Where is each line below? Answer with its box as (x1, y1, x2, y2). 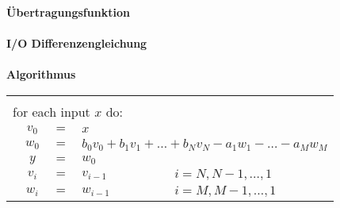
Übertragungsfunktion (6, 4, 130, 20)
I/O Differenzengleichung (6, 35, 147, 52)
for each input (13, 102, 90, 121)
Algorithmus (6, 66, 76, 83)
